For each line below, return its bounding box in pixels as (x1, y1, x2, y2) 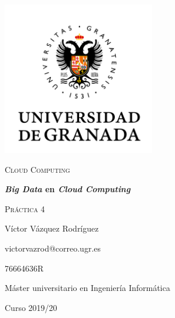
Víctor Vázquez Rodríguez (5, 222, 99, 235)
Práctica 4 (5, 202, 45, 215)
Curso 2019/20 (5, 301, 57, 313)
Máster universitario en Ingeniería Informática (5, 282, 170, 294)
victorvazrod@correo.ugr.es (5, 242, 101, 254)
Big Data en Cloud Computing (5, 183, 131, 195)
